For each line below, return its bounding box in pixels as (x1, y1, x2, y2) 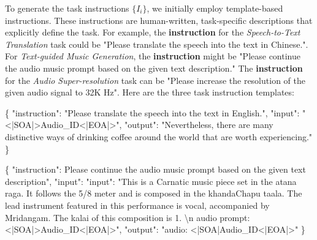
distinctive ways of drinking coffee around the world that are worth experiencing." (5, 130, 313, 143)
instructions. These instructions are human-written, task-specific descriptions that (5, 13, 313, 26)
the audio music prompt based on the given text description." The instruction (5, 61, 303, 74)
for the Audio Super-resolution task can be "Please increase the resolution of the (5, 73, 305, 86)
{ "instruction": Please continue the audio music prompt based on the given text (5, 163, 306, 176)
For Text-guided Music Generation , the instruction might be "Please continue (5, 50, 300, 62)
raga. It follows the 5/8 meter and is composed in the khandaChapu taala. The (5, 187, 302, 200)
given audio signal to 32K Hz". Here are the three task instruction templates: (5, 86, 294, 99)
